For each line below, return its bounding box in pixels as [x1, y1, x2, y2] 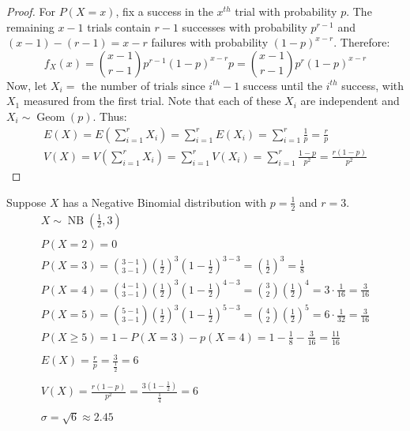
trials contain [87, 18, 151, 35]
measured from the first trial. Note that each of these [23, 92, 281, 109]
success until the [243, 77, 323, 93]
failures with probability [151, 34, 269, 51]
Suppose [6, 193, 47, 210]
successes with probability [182, 18, 307, 35]
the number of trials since [81, 77, 205, 93]
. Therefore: [333, 34, 390, 51]
